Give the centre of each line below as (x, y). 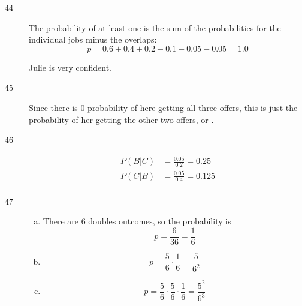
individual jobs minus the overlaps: (93, 39)
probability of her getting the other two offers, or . (121, 119)
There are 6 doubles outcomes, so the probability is (137, 221)
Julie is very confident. (70, 67)
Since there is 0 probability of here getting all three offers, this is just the (163, 107)
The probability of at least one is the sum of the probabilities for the (155, 27)
